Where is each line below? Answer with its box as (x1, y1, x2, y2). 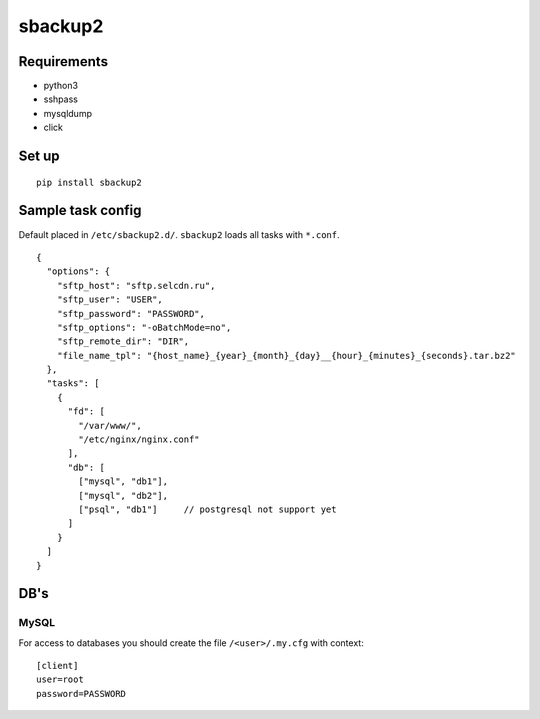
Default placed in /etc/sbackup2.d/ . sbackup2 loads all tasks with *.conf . (18, 228, 340, 240)
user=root (36, 674, 84, 685)
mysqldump (43, 107, 92, 119)
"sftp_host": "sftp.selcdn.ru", (56, 280, 216, 291)
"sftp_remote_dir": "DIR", (56, 336, 190, 347)
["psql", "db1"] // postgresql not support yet (78, 503, 337, 515)
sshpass (43, 93, 79, 105)
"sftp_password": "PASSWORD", (56, 308, 205, 319)
